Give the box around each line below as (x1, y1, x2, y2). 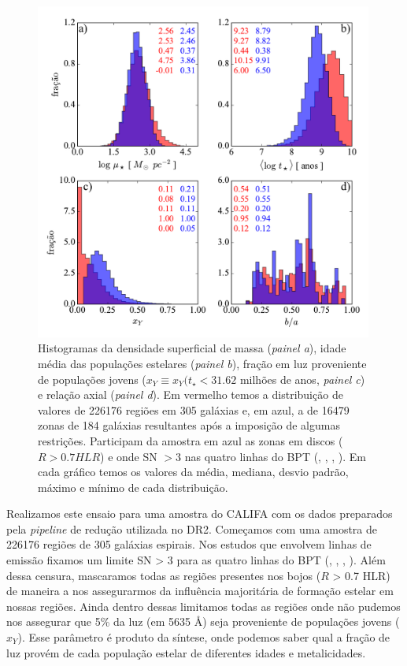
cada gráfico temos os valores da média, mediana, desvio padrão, (38, 463, 349, 480)
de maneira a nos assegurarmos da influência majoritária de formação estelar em (6, 582, 394, 599)
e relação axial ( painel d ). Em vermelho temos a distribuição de (38, 386, 343, 403)
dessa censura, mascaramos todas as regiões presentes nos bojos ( (6, 567, 321, 583)
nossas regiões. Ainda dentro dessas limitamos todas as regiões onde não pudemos (6, 597, 401, 614)
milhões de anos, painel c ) (239, 370, 365, 387)
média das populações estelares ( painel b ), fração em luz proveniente (38, 355, 367, 371)
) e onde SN (100, 448, 157, 464)
